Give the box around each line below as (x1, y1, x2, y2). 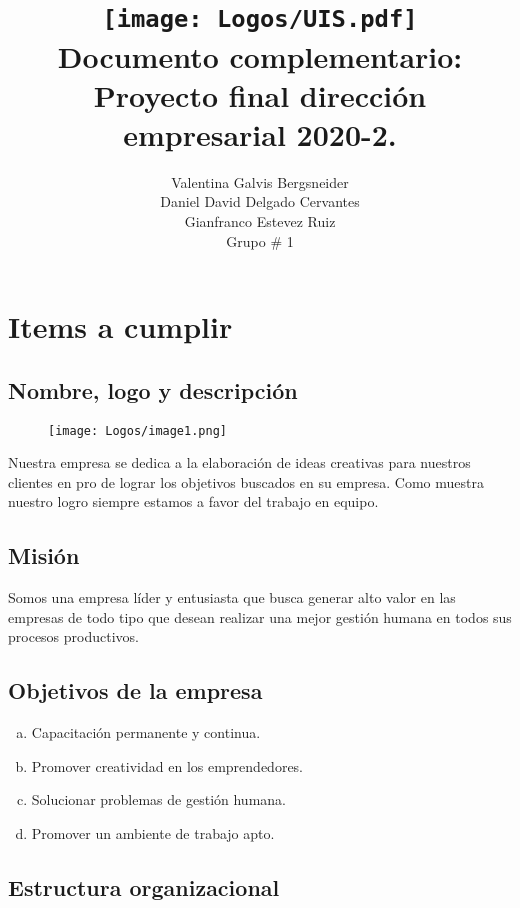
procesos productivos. (8, 626, 139, 647)
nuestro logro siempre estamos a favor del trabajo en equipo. (8, 491, 379, 512)
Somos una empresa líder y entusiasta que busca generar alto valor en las (8, 587, 456, 608)
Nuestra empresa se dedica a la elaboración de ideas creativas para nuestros (8, 452, 471, 473)
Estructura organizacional (8, 871, 280, 902)
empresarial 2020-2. (123, 113, 397, 154)
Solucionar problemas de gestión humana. (31, 789, 286, 810)
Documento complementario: (57, 35, 463, 76)
